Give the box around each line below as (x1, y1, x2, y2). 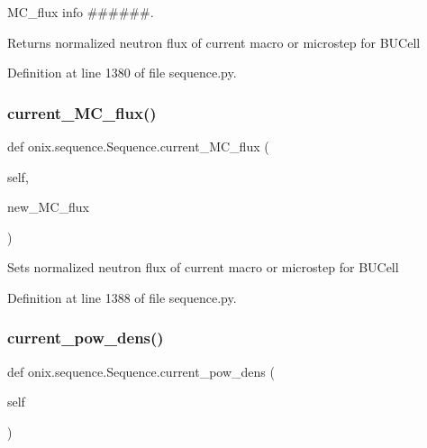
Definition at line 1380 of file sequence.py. (7, 63, 237, 82)
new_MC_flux (7, 197, 90, 216)
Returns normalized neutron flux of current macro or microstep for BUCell (7, 32, 421, 51)
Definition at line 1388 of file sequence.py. (7, 288, 237, 306)
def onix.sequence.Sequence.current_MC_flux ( (7, 137, 269, 155)
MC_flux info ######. (7, 3, 154, 21)
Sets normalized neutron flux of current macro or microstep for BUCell (7, 258, 399, 277)
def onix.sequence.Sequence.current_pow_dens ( (7, 361, 275, 380)
